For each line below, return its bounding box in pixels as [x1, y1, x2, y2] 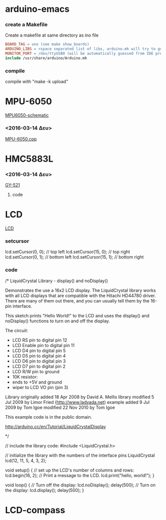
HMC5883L [5, 153, 53, 164]
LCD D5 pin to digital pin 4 [12, 352, 66, 359]
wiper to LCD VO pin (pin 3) [12, 384, 69, 390]
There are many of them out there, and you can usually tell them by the [5, 298, 150, 303]
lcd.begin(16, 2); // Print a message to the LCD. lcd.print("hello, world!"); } [5, 472, 155, 478]
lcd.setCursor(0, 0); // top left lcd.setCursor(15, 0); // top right [5, 249, 130, 255]
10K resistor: [12, 374, 38, 380]
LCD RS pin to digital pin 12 [12, 337, 68, 343]
